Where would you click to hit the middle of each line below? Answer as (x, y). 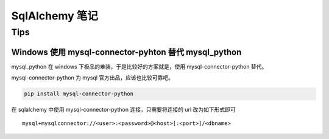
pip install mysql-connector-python (79, 94)
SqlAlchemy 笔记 (55, 16)
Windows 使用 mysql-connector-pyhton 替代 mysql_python (126, 52)
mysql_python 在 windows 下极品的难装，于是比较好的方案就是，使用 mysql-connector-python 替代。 (139, 66)
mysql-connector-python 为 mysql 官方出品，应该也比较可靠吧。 (92, 78)
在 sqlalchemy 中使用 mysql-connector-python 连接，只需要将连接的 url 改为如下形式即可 (123, 110)
